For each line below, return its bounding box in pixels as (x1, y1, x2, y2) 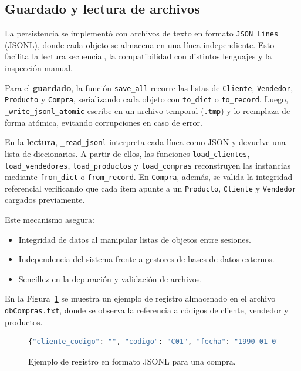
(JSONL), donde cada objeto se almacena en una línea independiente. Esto (5, 38, 275, 51)
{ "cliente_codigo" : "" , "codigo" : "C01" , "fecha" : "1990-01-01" (28, 337, 285, 346)
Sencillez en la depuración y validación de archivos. (18, 272, 202, 285)
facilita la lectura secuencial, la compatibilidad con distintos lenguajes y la (5, 50, 272, 62)
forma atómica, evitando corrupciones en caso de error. (5, 116, 202, 128)
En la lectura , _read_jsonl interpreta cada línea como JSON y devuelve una (5, 136, 286, 148)
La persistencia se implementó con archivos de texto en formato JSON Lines (5, 27, 279, 39)
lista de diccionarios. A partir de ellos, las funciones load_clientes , (5, 147, 250, 159)
